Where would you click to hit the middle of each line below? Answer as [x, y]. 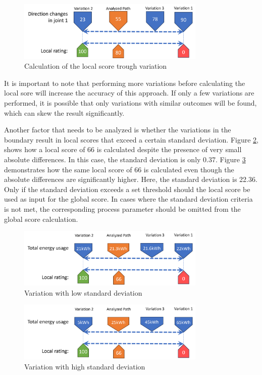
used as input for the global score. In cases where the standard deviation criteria [128, 199]
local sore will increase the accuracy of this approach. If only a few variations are [129, 93]
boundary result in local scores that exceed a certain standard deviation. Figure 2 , [131, 139]
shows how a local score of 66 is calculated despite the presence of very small [123, 149]
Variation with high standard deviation [85, 366]
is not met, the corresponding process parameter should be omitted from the [122, 208]
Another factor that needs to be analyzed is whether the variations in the [118, 130]
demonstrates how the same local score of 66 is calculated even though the [119, 169]
